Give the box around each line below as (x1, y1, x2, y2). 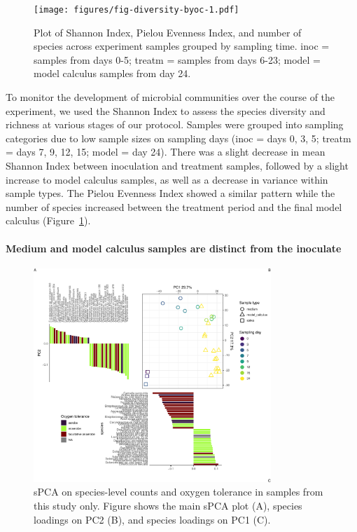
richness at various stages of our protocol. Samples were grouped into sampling (6, 117, 344, 132)
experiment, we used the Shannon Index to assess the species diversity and (6, 103, 325, 118)
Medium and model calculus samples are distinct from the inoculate (6, 240, 342, 255)
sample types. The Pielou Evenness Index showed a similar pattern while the (6, 186, 335, 200)
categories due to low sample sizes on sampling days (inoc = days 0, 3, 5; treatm (6, 130, 351, 145)
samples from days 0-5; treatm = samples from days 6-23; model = (34, 52, 321, 67)
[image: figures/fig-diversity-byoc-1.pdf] (34, 5, 239, 15)
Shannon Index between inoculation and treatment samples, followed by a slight (6, 158, 349, 172)
